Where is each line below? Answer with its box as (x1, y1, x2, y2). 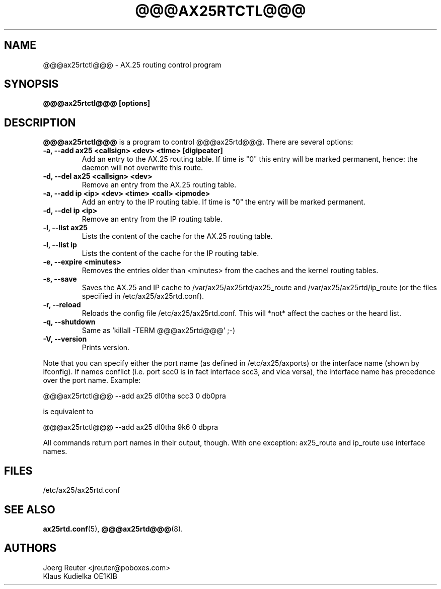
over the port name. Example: (43, 376, 141, 385)
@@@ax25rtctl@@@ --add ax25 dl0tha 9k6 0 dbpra (43, 423, 218, 432)
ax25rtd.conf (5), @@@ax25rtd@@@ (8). (43, 524, 183, 533)
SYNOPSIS (4, 78, 59, 91)
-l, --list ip (43, 240, 77, 249)
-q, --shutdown (43, 317, 96, 326)
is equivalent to (43, 407, 94, 416)
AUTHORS (4, 542, 57, 555)
